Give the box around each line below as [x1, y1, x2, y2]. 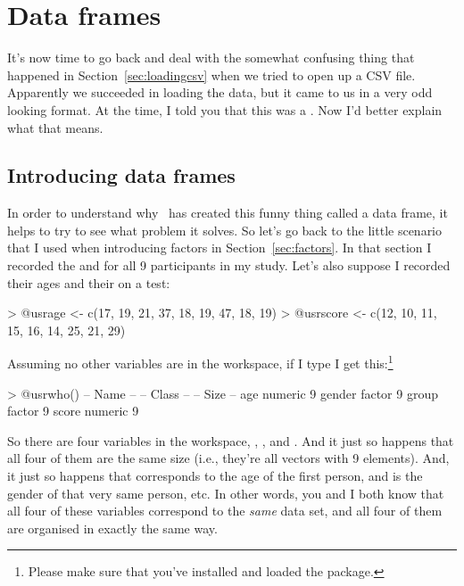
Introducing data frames [7, 161, 236, 189]
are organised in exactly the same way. [7, 518, 218, 537]
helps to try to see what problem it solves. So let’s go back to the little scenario [7, 220, 443, 239]
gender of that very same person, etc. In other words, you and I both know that [7, 483, 444, 502]
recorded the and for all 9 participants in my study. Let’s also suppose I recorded [7, 256, 451, 275]
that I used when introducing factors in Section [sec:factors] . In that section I [7, 238, 432, 257]
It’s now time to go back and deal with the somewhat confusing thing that [7, 48, 415, 67]
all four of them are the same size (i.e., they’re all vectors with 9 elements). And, [7, 449, 450, 467]
